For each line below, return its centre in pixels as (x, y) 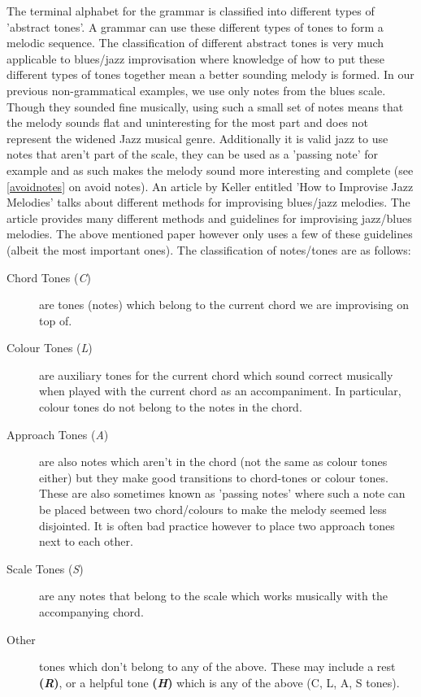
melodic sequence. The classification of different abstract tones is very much (195, 43)
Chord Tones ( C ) (49, 277)
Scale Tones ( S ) (45, 568)
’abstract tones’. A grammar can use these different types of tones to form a (195, 26)
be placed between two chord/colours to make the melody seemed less (213, 510)
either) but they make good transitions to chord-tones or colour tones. (214, 477)
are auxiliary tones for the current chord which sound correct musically (216, 375)
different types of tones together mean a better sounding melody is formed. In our (210, 74)
